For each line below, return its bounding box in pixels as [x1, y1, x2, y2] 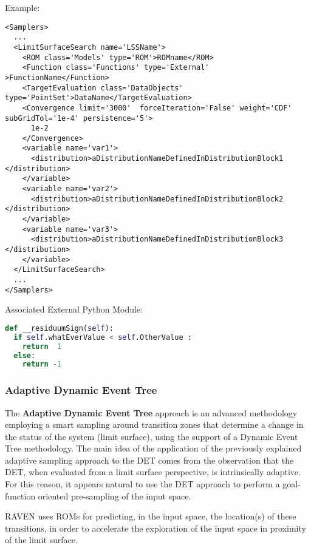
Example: [5, 1, 40, 13]
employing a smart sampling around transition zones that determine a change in [5, 418, 304, 431]
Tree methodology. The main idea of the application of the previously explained [5, 442, 302, 455]
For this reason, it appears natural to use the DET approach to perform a [5, 478, 280, 490]
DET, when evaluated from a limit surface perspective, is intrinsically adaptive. [5, 465, 301, 478]
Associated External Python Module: [5, 303, 143, 316]
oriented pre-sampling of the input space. [38, 489, 191, 502]
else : [13, 351, 36, 360]
